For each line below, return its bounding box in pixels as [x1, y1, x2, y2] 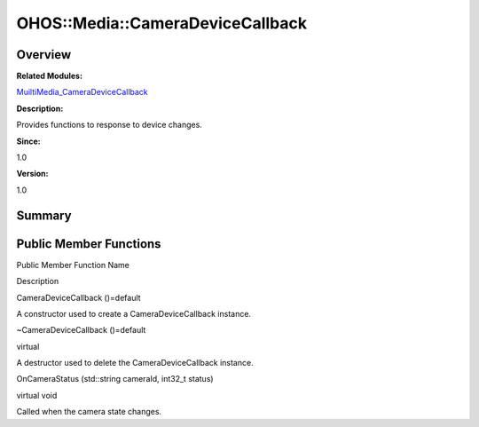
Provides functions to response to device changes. [16, 120, 203, 130]
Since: [16, 136, 41, 146]
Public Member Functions [16, 236, 161, 251]
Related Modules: [16, 71, 83, 82]
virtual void [16, 390, 58, 400]
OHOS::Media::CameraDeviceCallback [16, 13, 308, 33]
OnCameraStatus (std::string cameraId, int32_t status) [16, 374, 214, 384]
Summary [16, 208, 72, 223]
